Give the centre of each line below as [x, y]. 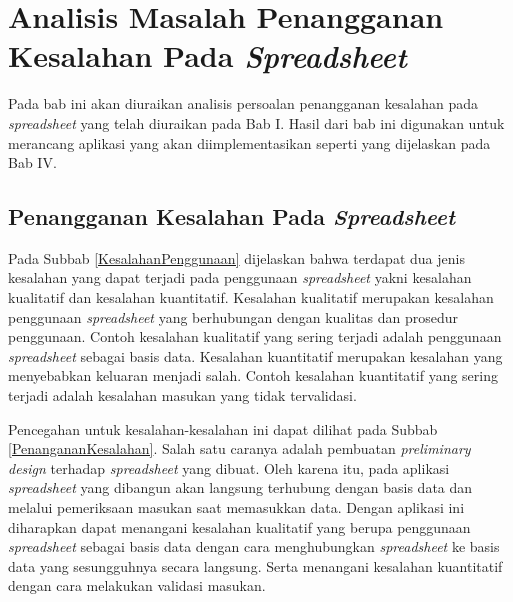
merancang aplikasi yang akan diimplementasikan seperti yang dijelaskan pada [249, 142]
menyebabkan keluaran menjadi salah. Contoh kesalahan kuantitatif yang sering [253, 375]
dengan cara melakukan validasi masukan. [137, 585]
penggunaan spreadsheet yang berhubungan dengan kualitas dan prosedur [233, 316]
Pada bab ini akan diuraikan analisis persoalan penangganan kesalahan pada [243, 103]
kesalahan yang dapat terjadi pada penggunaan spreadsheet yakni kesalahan [240, 277]
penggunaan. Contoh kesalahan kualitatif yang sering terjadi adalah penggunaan [255, 336]
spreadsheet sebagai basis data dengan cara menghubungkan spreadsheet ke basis [254, 546]
